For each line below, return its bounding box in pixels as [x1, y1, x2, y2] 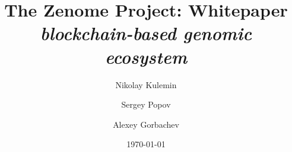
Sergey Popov [121, 98, 171, 111]
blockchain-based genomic [40, 21, 252, 46]
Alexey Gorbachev [113, 118, 179, 130]
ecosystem [104, 44, 188, 69]
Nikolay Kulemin [115, 78, 177, 90]
